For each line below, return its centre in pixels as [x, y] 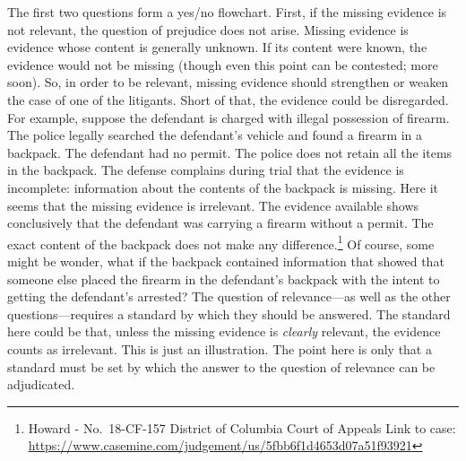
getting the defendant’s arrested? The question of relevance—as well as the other [229, 296]
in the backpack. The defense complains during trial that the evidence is [206, 170]
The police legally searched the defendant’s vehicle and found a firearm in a [215, 135]
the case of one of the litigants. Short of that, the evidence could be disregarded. [228, 99]
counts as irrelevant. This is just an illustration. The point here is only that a [220, 348]
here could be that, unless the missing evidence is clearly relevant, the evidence [224, 331]
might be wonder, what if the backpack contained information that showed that [226, 261]
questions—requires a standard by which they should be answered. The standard [229, 313]
